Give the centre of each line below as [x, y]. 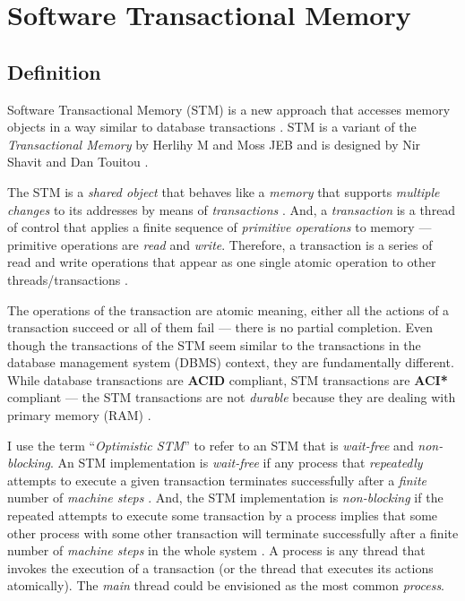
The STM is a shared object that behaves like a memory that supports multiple [224, 191]
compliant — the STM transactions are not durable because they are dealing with [232, 397]
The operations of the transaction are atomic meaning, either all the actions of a [228, 309]
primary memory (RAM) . [79, 415]
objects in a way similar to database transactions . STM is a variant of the [212, 127]
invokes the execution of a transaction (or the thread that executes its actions [220, 567]
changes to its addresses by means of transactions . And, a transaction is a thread [232, 209]
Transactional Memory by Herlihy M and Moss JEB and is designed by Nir [214, 144]
